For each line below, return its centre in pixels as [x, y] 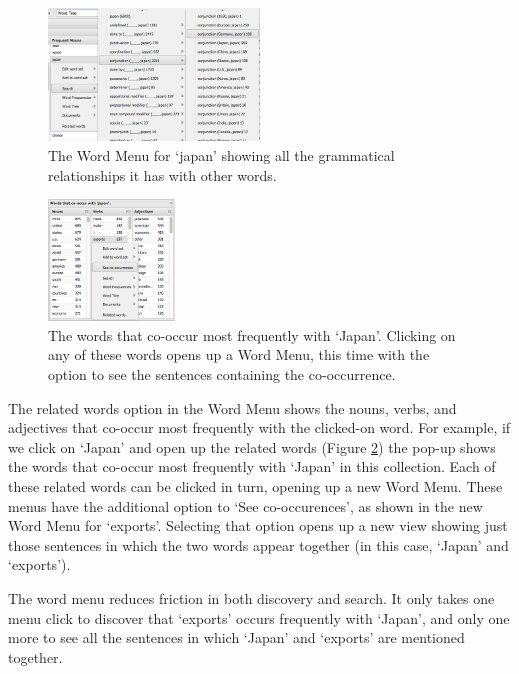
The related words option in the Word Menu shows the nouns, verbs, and [232, 407]
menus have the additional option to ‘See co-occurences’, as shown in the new [245, 505]
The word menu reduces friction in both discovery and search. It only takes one [251, 597]
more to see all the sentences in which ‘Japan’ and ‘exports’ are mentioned [236, 637]
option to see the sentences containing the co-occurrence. [222, 374]
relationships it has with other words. [162, 174]
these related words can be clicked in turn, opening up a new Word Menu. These [255, 485]
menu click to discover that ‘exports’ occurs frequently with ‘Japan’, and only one [259, 617]
